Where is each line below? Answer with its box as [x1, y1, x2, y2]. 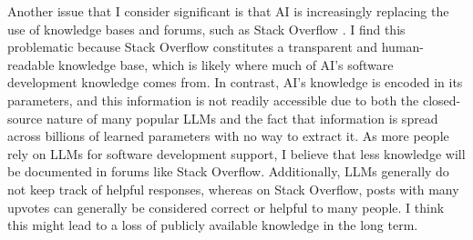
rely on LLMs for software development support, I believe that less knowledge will [7, 144, 466, 163]
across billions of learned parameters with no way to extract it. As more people [7, 126, 449, 145]
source [7, 108, 43, 127]
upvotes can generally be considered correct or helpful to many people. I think [7, 197, 445, 216]
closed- [422, 90, 461, 109]
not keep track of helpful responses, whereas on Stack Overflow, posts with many [7, 179, 459, 198]
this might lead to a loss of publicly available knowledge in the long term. [7, 215, 418, 235]
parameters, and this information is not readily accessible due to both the [7, 90, 419, 109]
